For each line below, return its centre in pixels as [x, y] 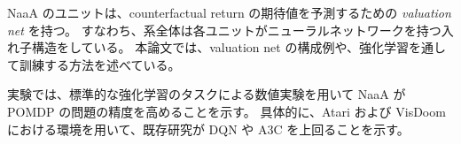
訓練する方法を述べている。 [100, 64]
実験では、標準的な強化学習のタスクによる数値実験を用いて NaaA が [207, 94]
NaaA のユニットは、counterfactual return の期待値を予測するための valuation [229, 12]
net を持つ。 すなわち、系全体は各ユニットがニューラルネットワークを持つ [224, 30]
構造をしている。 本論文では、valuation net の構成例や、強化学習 [220, 47]
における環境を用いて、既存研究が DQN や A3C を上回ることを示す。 [208, 129]
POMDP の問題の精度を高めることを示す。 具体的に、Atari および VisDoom [227, 111]
